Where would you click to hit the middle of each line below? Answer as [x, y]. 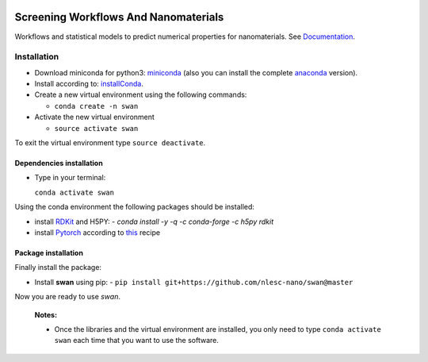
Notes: [46, 314]
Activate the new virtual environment [94, 117]
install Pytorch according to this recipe [97, 232]
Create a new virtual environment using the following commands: [141, 94]
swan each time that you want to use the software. [137, 341]
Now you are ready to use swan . [67, 297]
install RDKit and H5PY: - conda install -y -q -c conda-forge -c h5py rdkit [154, 221]
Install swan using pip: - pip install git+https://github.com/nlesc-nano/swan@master [194, 282]
